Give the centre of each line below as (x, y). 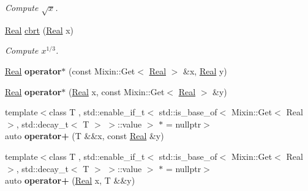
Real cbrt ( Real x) (39, 30)
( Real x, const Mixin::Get (116, 91)
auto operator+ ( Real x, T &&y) (70, 180)
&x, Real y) (205, 70)
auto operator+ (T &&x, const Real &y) (85, 136)
